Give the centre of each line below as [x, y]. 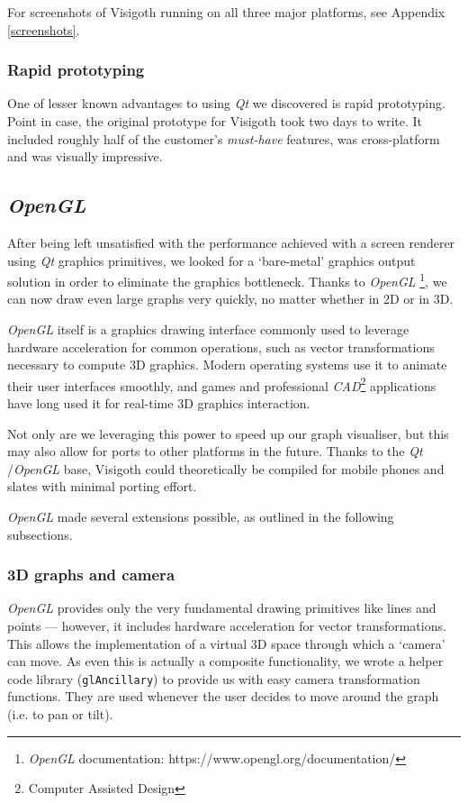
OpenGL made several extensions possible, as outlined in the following [201, 517]
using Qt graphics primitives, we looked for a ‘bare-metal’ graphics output [211, 260]
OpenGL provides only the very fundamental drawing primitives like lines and [222, 608]
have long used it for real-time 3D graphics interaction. [159, 403]
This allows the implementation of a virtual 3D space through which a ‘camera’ [226, 643]
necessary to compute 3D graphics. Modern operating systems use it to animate [227, 365]
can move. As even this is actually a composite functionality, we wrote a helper [225, 661]
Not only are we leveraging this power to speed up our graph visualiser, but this [228, 433]
